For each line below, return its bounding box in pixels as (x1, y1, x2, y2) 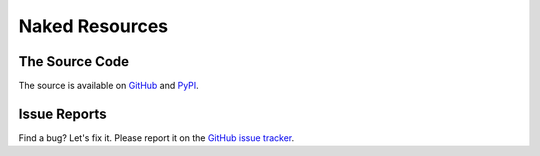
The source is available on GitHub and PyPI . (18, 80, 199, 92)
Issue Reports (18, 105, 107, 122)
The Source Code (18, 53, 130, 70)
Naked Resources (18, 15, 169, 37)
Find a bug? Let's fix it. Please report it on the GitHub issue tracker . (18, 131, 295, 144)
